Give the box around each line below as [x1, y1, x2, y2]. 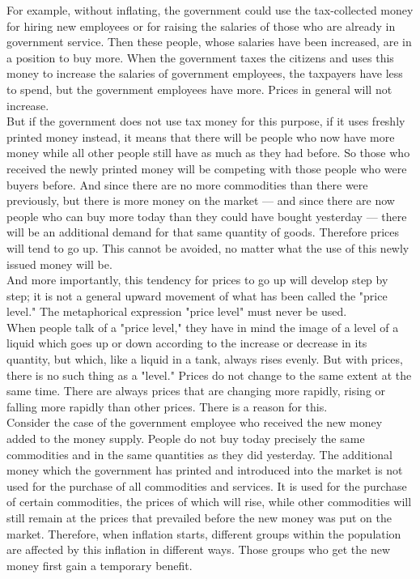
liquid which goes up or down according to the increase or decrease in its [6, 334, 367, 351]
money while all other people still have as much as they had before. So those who [6, 144, 410, 161]
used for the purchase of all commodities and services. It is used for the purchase [6, 477, 407, 494]
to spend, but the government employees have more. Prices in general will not [6, 80, 392, 97]
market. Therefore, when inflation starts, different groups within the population [6, 525, 401, 542]
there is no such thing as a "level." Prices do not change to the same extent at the [6, 366, 412, 383]
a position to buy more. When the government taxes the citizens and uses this [6, 49, 394, 66]
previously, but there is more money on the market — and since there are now [6, 192, 395, 209]
